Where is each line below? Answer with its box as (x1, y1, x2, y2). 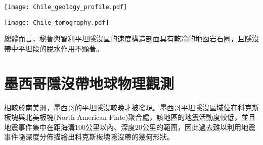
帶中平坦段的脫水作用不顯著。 (4, 43, 103, 53)
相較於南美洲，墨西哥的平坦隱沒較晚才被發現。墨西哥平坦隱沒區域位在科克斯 (4, 102, 259, 112)
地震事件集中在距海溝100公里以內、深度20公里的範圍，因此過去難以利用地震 (4, 121, 255, 132)
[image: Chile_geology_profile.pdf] (4, 4, 127, 11)
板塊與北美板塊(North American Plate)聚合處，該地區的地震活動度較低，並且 (4, 112, 256, 122)
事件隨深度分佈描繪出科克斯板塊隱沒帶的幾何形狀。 (4, 131, 174, 142)
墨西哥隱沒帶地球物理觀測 (4, 72, 174, 93)
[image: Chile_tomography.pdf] (4, 19, 109, 26)
